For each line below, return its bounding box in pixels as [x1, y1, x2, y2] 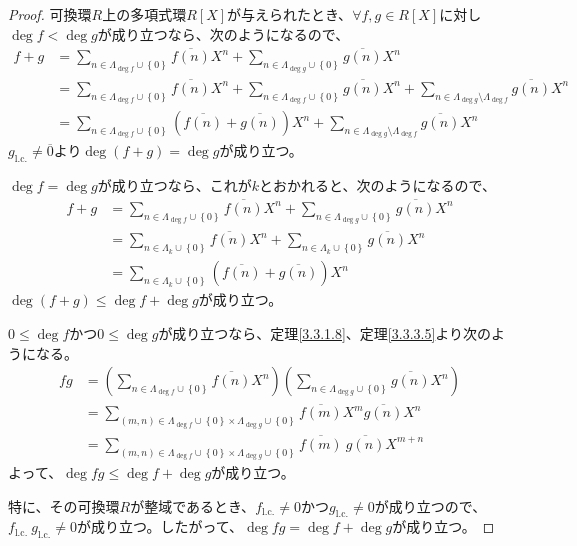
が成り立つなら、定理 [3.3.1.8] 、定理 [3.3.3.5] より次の [158, 322, 492, 343]
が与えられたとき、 [227, 4, 353, 24]
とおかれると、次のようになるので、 [259, 175, 496, 196]
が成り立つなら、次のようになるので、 [97, 23, 350, 44]
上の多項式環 [102, 4, 187, 24]
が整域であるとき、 [130, 495, 256, 516]
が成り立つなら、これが [97, 175, 252, 196]
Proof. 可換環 [8, 4, 92, 24]
